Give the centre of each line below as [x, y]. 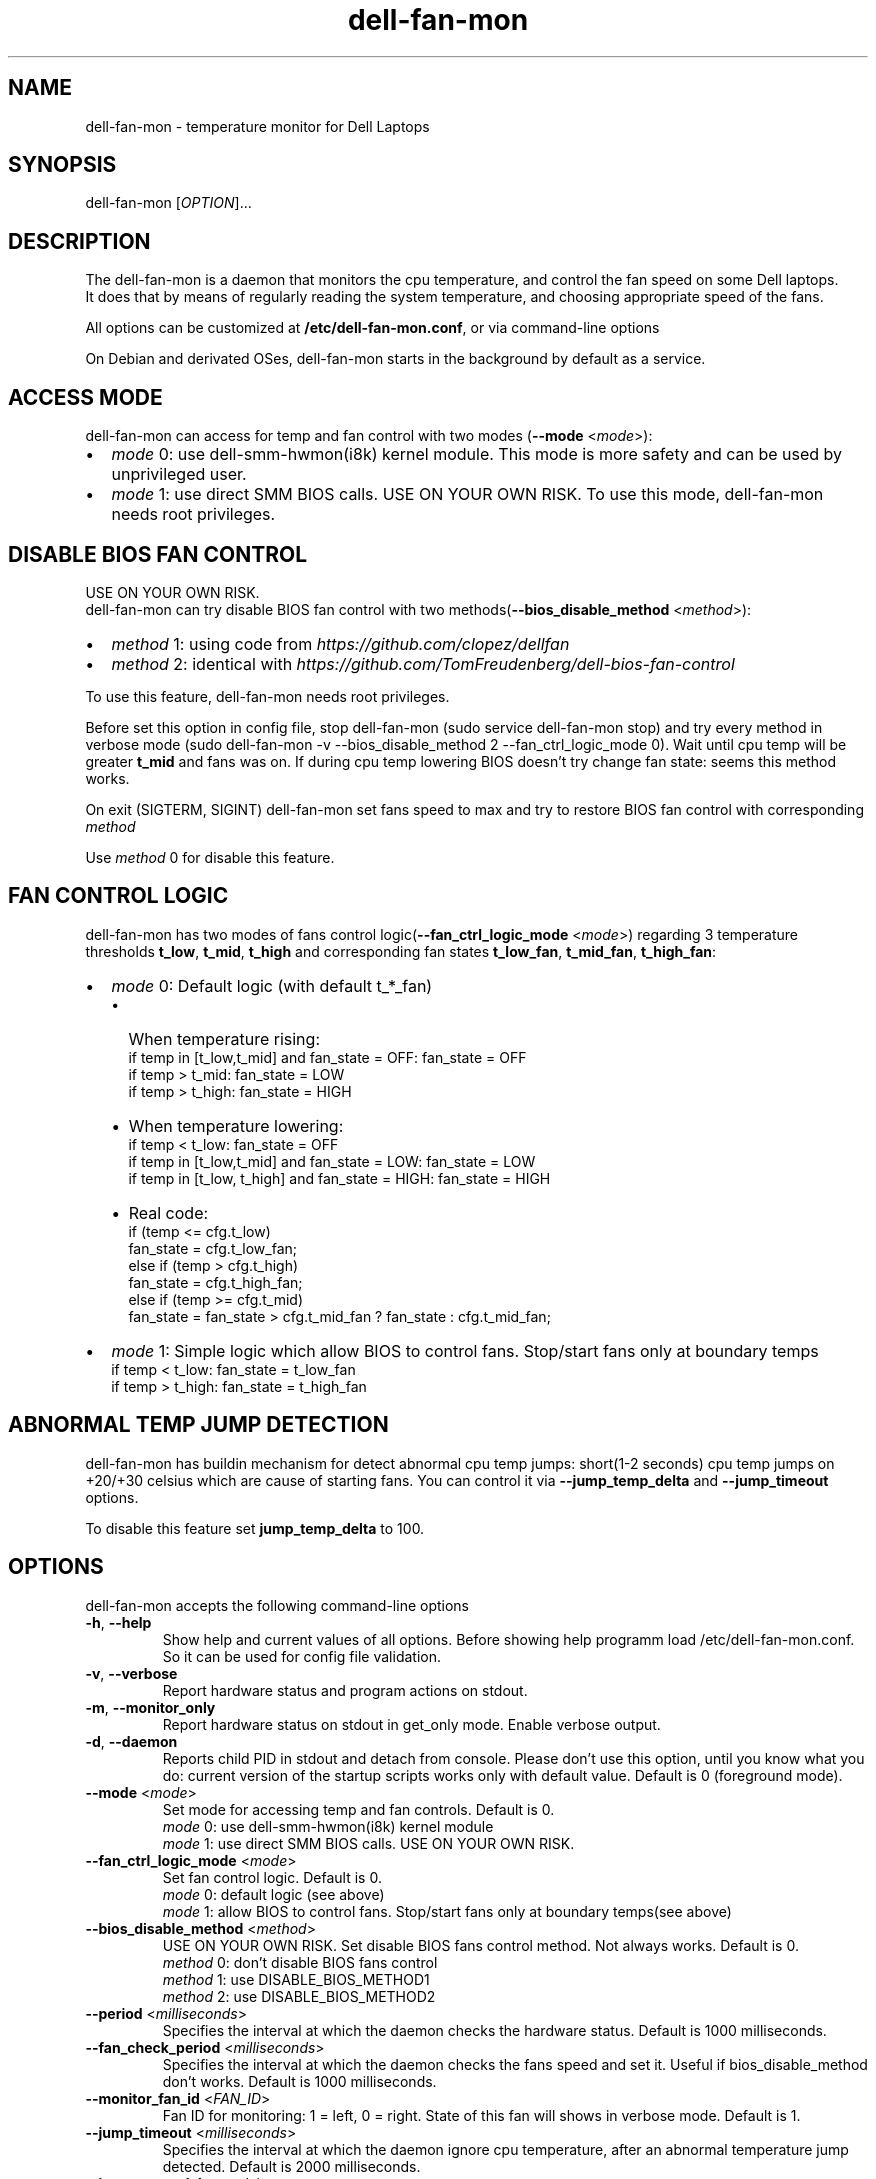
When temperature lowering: [236, 1125]
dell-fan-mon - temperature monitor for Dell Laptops [257, 126]
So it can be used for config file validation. [301, 1656]
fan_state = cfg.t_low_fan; [213, 1248]
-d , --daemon [131, 1741]
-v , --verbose [131, 1673]
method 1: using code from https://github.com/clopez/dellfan [340, 643]
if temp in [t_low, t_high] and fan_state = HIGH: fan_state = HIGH [339, 1178]
